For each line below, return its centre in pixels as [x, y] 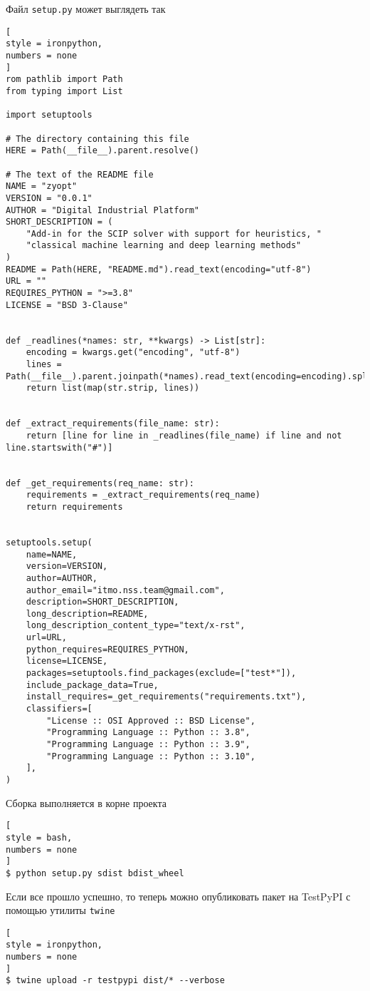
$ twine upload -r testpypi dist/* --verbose [115, 981]
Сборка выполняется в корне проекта [86, 802]
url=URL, [46, 638]
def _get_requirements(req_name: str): [100, 483]
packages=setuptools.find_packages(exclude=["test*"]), [161, 673]
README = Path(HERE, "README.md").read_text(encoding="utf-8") [159, 269]
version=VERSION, [67, 566]
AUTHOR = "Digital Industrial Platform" [103, 210]
